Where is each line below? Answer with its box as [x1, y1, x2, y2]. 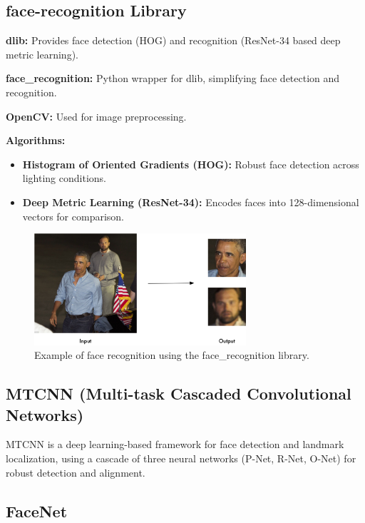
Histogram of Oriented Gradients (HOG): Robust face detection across [22, 156, 359, 171]
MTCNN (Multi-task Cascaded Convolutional [6, 382, 351, 405]
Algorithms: [6, 133, 66, 148]
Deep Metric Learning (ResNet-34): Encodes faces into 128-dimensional [22, 194, 359, 209]
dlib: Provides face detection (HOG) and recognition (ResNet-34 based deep [6, 33, 341, 48]
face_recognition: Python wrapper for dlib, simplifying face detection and [6, 71, 340, 86]
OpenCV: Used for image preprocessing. [6, 108, 187, 123]
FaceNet [6, 499, 68, 522]
